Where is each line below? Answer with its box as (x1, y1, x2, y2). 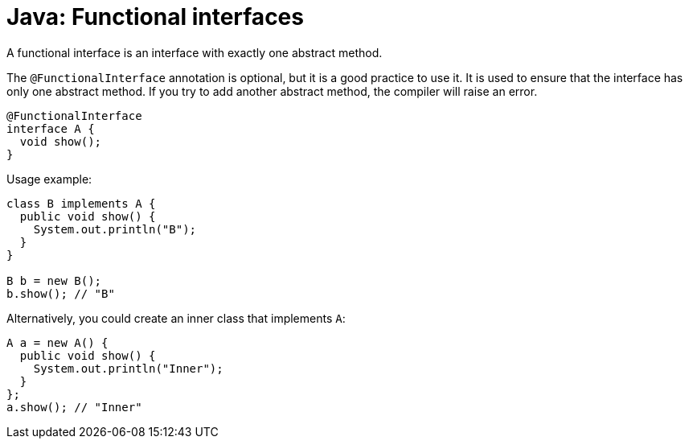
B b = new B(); (6, 274, 102, 287)
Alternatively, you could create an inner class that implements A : (6, 311, 346, 325)
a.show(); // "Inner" (6, 400, 142, 414)
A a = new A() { (6, 336, 109, 349)
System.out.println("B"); (33, 222, 197, 236)
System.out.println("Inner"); (33, 361, 224, 375)
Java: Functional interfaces (6, 3, 304, 31)
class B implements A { (6, 196, 156, 210)
